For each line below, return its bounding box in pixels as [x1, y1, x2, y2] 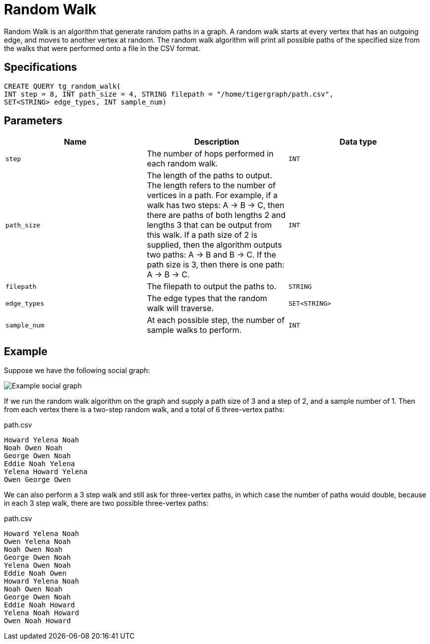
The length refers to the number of [146, 180, 276, 191]
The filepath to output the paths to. [146, 281, 277, 292]
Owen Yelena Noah [4, 537, 71, 546]
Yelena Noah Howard [4, 609, 79, 617]
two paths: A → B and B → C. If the [146, 250, 276, 260]
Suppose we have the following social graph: [4, 366, 150, 375]
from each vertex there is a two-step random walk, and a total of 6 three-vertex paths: [4, 405, 285, 414]
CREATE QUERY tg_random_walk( [4, 82, 121, 90]
